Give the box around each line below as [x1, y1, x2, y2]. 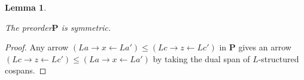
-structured [258, 52, 299, 65]
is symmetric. [61, 21, 111, 33]
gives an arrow [238, 41, 291, 53]
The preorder [5, 21, 52, 33]
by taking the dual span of [153, 52, 250, 65]
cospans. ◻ [5, 64, 47, 76]
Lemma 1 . [5, 1, 47, 13]
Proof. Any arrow [5, 41, 69, 53]
